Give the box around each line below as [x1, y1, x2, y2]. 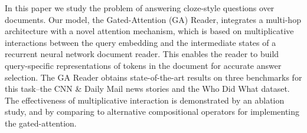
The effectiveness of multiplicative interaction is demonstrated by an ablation [5, 94, 285, 106]
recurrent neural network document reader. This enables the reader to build [5, 48, 279, 60]
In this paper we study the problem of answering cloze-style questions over [5, 2, 275, 14]
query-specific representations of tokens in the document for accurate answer [5, 59, 282, 71]
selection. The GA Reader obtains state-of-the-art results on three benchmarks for [5, 71, 302, 83]
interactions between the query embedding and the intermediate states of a [5, 36, 276, 48]
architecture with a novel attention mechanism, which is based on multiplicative [5, 25, 294, 37]
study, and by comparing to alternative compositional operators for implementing [5, 105, 300, 118]
